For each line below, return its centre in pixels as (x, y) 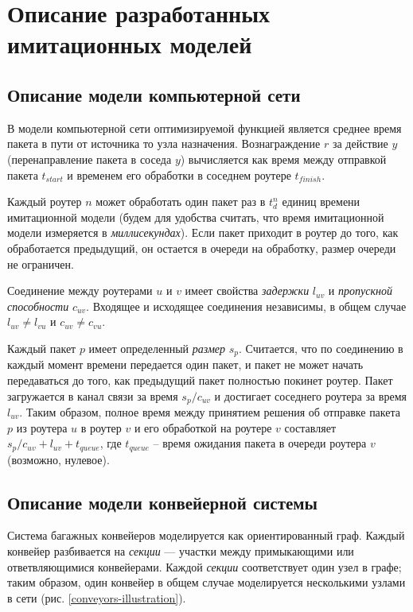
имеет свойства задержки (247, 291)
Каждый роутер (45, 201)
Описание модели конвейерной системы (162, 502)
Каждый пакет (42, 348)
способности (38, 306)
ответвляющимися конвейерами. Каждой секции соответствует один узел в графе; (205, 566)
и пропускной (360, 291)
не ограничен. (41, 263)
